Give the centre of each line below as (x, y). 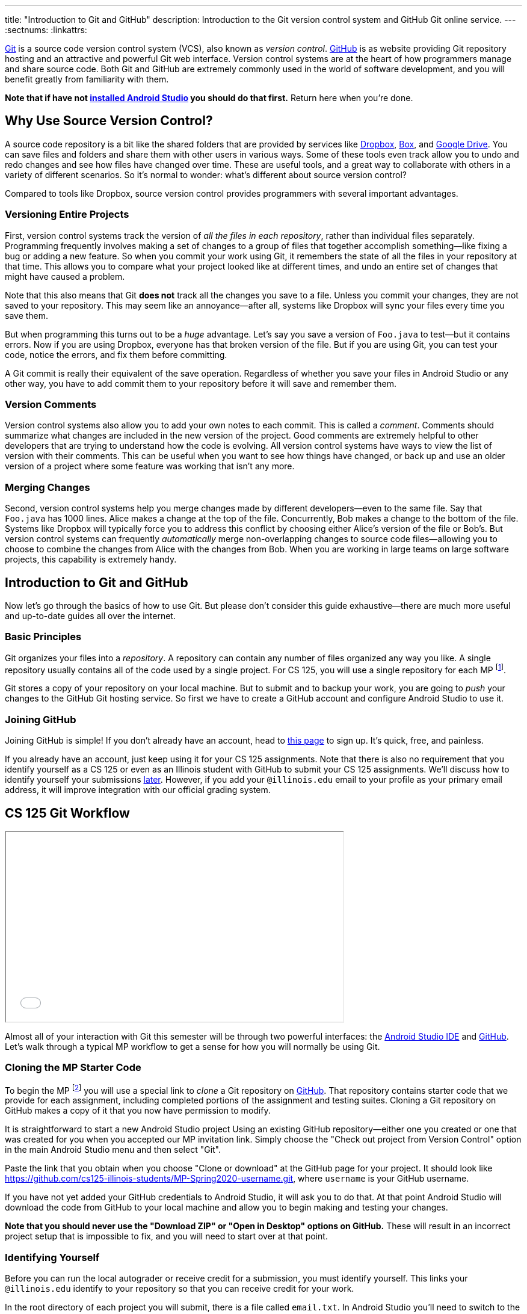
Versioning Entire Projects (67, 214)
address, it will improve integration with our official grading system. (138, 790)
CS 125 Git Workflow (67, 813)
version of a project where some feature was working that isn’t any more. (150, 466)
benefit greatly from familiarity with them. (87, 79)
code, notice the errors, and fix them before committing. (116, 354)
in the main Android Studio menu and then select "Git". (113, 1150)
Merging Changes (48, 487)
